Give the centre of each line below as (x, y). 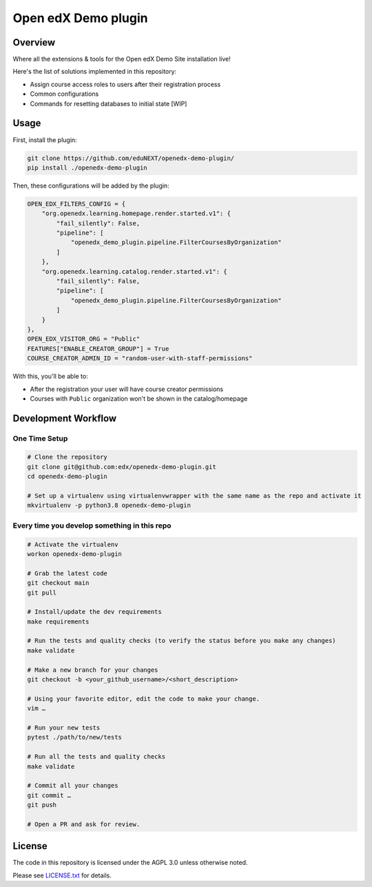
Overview (34, 42)
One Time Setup (40, 438)
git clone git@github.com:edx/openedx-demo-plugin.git (122, 467)
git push (42, 805)
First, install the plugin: (45, 140)
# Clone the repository (68, 457)
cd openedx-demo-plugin (68, 477)
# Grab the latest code (68, 573)
